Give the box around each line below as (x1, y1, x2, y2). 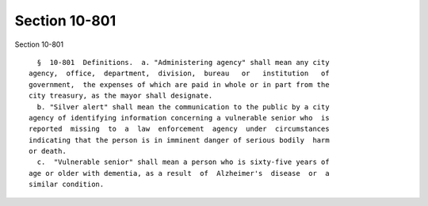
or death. (29, 147, 67, 156)
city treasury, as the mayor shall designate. (29, 91, 213, 101)
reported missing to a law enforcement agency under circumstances (29, 124, 330, 134)
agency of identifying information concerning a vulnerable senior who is (29, 113, 330, 122)
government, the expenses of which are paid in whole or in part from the (29, 80, 330, 89)
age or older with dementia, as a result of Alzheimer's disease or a (29, 169, 330, 177)
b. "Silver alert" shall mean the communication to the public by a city (36, 102, 330, 111)
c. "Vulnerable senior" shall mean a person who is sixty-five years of (36, 158, 330, 166)
